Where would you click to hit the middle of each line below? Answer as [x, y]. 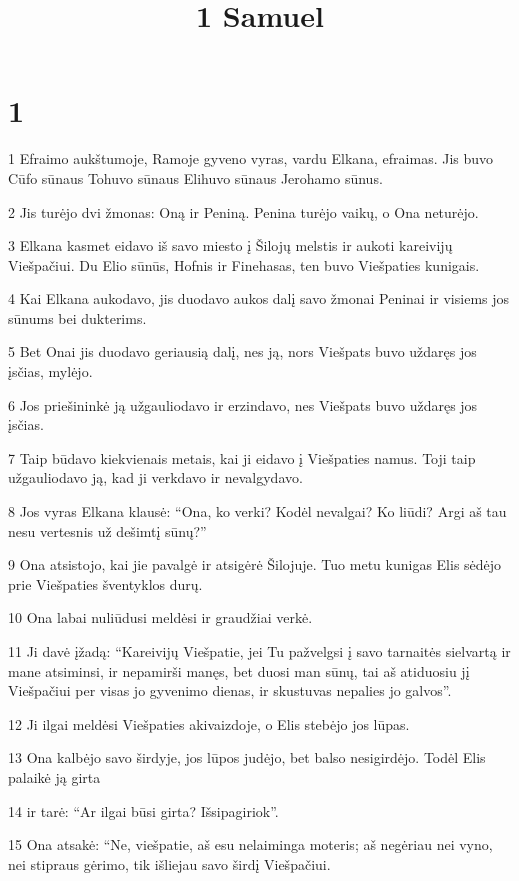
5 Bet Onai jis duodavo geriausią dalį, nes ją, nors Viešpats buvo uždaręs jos [242, 351]
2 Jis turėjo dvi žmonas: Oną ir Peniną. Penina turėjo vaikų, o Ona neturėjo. [243, 211]
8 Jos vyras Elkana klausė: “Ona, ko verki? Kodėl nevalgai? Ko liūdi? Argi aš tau [257, 511]
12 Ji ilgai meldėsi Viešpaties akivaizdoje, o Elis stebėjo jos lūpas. [209, 723]
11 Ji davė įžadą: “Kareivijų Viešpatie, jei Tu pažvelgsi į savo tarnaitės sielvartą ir [259, 651]
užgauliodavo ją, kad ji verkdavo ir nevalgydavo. [155, 477]
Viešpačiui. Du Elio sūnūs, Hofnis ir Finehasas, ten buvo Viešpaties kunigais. [244, 264]
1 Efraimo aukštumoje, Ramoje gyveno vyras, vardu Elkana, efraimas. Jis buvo [251, 158]
